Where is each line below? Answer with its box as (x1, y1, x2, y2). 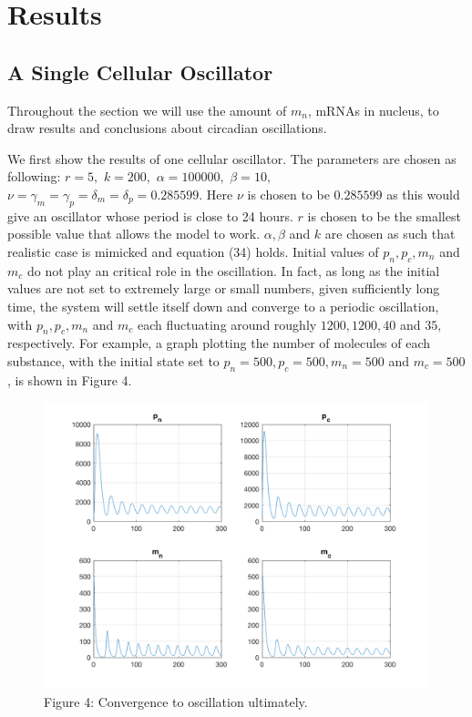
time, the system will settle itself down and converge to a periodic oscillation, (7, 296, 439, 315)
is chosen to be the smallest (307, 206, 461, 225)
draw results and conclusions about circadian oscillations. (7, 118, 327, 138)
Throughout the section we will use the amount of (7, 100, 287, 119)
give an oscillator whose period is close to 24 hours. (7, 206, 293, 225)
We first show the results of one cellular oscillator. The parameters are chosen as (7, 149, 457, 168)
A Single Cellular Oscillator (7, 57, 273, 86)
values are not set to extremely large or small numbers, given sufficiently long (7, 279, 440, 298)
